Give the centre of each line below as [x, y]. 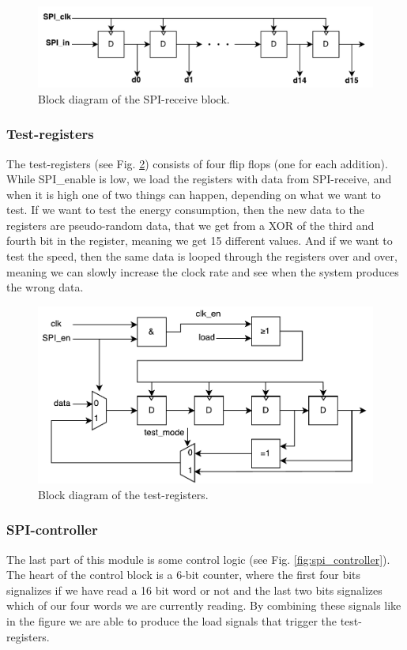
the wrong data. [45, 287]
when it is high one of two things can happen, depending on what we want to [194, 194]
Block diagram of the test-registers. [123, 494]
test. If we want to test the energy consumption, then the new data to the [185, 210]
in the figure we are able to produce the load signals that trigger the [172, 621]
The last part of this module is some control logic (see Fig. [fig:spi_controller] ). [198, 559]
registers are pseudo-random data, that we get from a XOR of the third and [190, 225]
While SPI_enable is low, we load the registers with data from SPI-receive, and [199, 179]
